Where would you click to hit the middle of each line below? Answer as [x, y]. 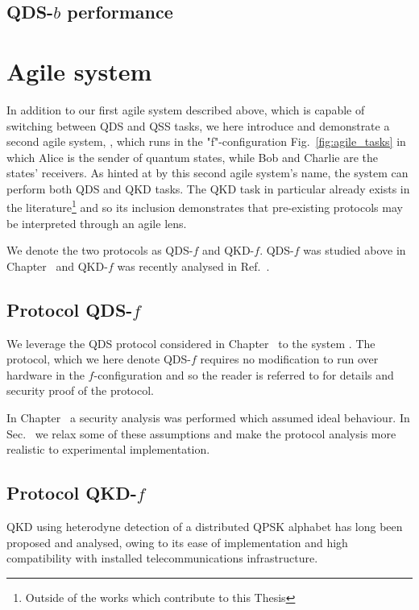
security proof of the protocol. [80, 390]
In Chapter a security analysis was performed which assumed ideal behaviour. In [208, 418]
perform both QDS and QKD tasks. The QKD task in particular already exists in [208, 188]
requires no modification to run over [289, 359]
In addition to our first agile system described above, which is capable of [186, 109]
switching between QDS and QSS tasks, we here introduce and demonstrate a [198, 125]
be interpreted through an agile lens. [97, 223]
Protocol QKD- [72, 493]
